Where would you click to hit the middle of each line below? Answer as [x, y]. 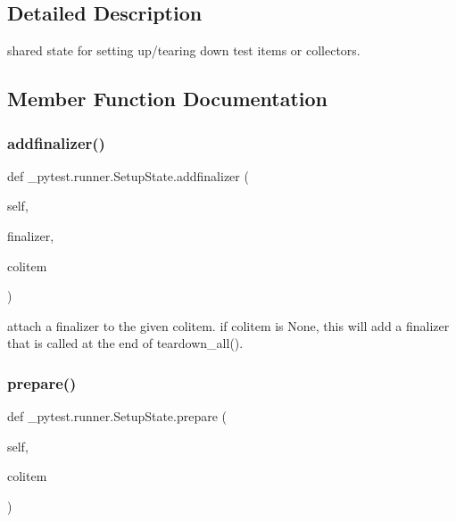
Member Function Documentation [168, 99]
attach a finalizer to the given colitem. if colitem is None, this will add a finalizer [228, 325]
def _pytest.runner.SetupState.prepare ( [117, 416]
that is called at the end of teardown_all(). [125, 343]
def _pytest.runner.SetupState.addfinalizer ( [128, 175]
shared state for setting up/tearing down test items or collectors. [184, 50]
